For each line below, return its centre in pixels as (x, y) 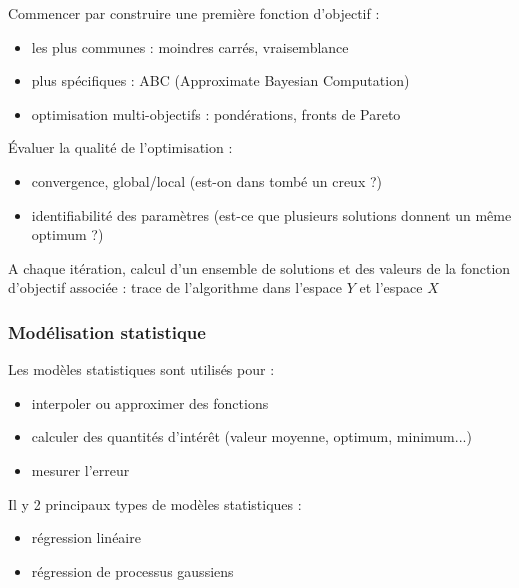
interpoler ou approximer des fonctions (150, 402)
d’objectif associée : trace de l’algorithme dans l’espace (175, 287)
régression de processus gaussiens (132, 570)
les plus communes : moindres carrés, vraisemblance (190, 46)
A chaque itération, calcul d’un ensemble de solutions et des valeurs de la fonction (259, 267)
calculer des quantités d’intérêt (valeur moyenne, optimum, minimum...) (251, 436)
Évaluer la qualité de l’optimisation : (120, 147)
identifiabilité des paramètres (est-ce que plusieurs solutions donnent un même (271, 214)
